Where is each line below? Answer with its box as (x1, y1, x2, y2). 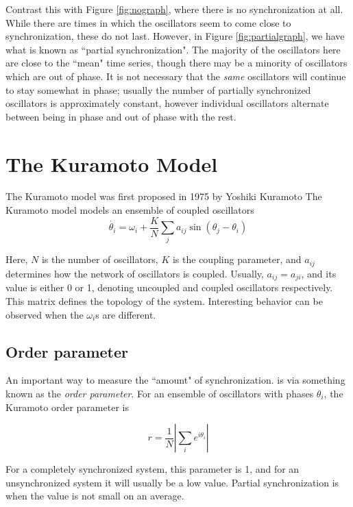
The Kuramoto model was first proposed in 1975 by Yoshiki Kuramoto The (5, 189, 322, 203)
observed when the (5, 307, 84, 321)
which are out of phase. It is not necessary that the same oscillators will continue (5, 69, 346, 83)
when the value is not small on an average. (5, 489, 184, 503)
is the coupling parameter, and (172, 252, 302, 267)
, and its (301, 266, 337, 280)
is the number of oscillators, (41, 252, 158, 267)
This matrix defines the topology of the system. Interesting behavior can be (5, 293, 323, 308)
